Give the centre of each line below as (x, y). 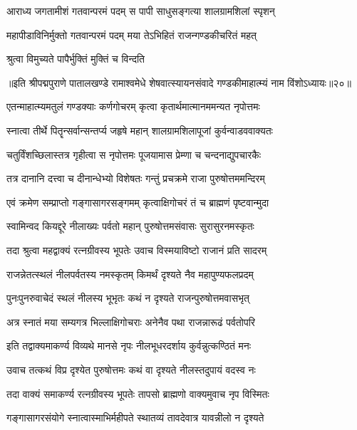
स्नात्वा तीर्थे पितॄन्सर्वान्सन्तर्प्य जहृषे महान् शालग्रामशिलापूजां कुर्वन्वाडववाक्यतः (140, 130)
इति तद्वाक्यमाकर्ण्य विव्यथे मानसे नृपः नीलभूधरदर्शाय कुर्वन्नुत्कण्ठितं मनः (129, 346)
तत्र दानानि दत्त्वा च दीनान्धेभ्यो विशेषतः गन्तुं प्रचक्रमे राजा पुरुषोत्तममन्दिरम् (136, 178)
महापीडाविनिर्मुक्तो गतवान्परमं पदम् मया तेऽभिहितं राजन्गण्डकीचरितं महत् (131, 35)
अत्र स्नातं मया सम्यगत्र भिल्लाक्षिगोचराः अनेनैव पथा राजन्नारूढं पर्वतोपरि (131, 321)
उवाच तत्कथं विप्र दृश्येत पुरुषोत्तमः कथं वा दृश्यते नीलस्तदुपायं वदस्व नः (131, 369)
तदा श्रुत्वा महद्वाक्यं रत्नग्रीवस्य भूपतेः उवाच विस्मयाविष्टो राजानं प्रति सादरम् (137, 250)
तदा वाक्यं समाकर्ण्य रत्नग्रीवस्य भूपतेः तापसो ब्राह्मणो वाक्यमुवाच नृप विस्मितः (138, 393)
